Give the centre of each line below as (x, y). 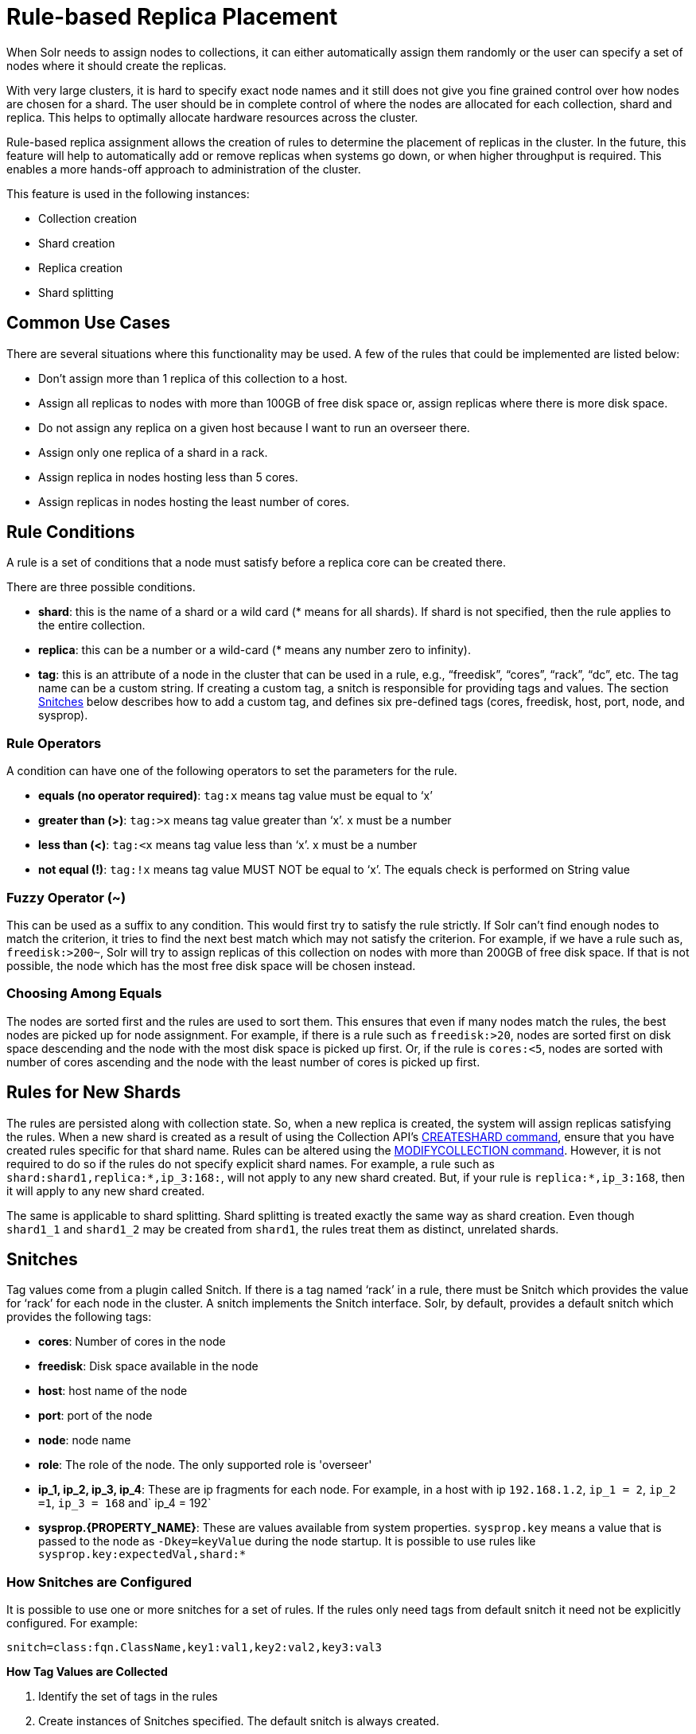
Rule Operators (54, 743)
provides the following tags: (79, 1317)
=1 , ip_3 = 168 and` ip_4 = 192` (125, 1503)
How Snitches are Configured (99, 1582)
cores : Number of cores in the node (132, 1342)
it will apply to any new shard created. (106, 1190)
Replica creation (81, 267)
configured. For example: (72, 1623)
